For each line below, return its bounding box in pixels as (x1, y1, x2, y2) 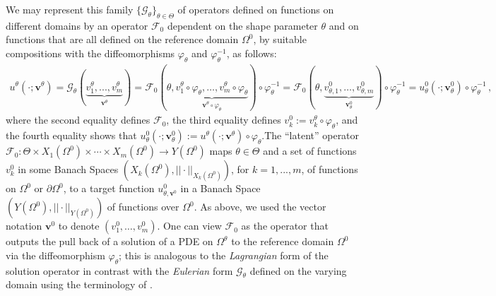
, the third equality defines (166, 112, 281, 127)
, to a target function (63, 181, 155, 196)
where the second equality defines (6, 112, 150, 127)
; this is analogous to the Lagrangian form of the (119, 247, 329, 262)
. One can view (157, 218, 222, 233)
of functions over (107, 199, 179, 214)
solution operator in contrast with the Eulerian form (6, 263, 233, 278)
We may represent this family (6, 2, 134, 16)
